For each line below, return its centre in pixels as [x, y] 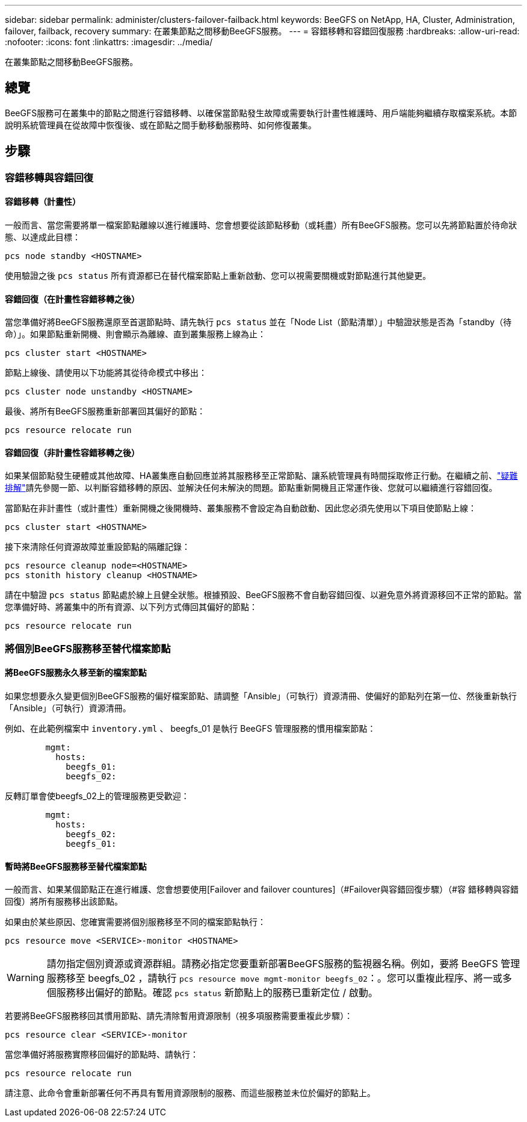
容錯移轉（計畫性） [43, 202]
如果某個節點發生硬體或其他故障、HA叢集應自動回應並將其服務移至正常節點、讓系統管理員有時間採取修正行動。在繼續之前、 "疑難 [261, 476]
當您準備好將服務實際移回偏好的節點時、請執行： [102, 1055]
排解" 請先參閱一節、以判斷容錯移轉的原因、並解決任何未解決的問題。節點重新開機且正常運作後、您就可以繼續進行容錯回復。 [251, 488]
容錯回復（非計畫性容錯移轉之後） [72, 452]
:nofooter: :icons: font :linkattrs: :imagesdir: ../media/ [109, 42]
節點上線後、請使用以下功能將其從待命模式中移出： [106, 373]
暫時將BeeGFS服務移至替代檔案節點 [76, 866]
